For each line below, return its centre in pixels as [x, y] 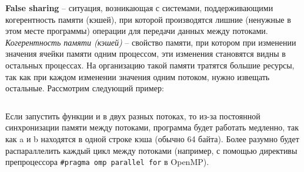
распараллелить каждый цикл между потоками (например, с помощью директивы [151, 150]
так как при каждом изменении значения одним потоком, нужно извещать [138, 76]
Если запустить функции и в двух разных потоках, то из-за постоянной [133, 116]
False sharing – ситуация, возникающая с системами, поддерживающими [139, 8]
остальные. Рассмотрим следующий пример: [85, 88]
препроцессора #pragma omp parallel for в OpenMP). [107, 162]
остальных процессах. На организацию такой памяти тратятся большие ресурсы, [150, 65]
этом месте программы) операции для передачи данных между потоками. [137, 31]
